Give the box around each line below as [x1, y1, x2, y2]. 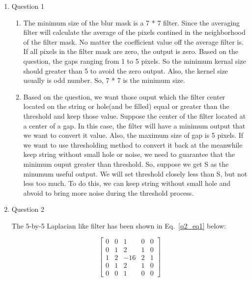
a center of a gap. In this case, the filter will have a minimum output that [23, 120, 246, 130]
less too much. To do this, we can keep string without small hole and [23, 178, 231, 188]
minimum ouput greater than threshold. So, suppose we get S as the [23, 158, 229, 169]
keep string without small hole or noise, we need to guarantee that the [23, 149, 235, 159]
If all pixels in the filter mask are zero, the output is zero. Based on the [23, 46, 238, 56]
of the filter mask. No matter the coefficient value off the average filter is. [23, 36, 244, 47]
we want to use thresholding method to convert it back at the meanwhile [23, 139, 243, 150]
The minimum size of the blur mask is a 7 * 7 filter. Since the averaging [23, 17, 240, 27]
